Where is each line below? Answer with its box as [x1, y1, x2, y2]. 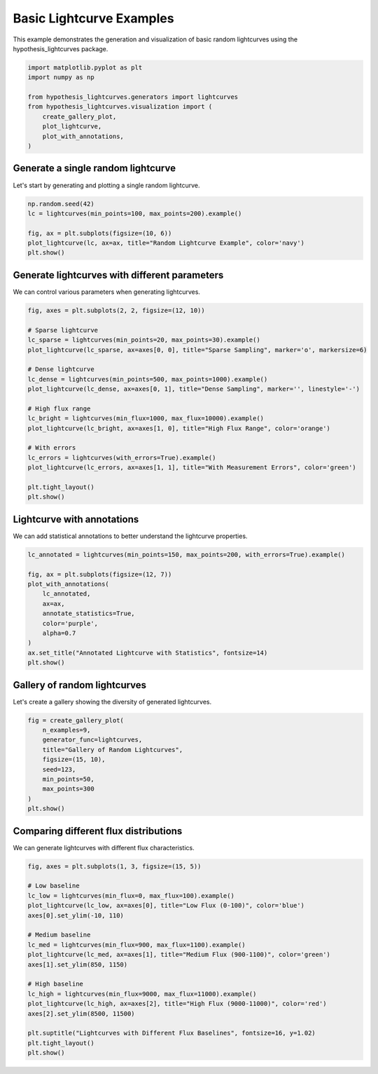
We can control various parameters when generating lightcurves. [13, 288, 201, 296]
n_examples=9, [42, 726, 91, 734]
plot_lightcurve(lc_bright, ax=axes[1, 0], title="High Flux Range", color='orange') [27, 424, 330, 432]
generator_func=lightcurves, [42, 736, 143, 744]
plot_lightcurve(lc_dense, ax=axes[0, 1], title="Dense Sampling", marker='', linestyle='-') [27, 385, 360, 393]
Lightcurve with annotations [13, 513, 139, 525]
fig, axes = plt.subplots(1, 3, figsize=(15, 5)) [27, 862, 202, 870]
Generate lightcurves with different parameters [13, 269, 224, 281]
